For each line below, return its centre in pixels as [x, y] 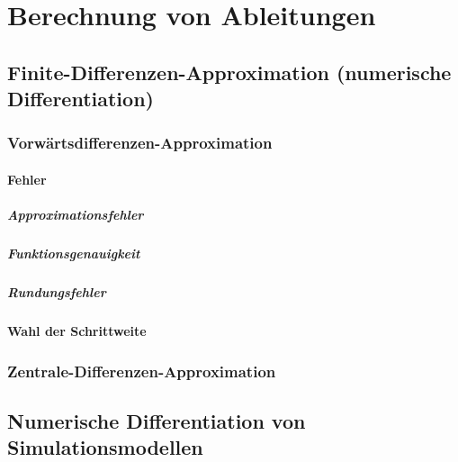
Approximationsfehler [76, 215]
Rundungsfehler [57, 292]
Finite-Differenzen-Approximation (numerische [229, 72]
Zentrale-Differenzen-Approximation [142, 371]
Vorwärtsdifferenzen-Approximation [140, 143]
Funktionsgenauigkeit [74, 254]
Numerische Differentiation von [157, 420]
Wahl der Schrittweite [77, 331]
